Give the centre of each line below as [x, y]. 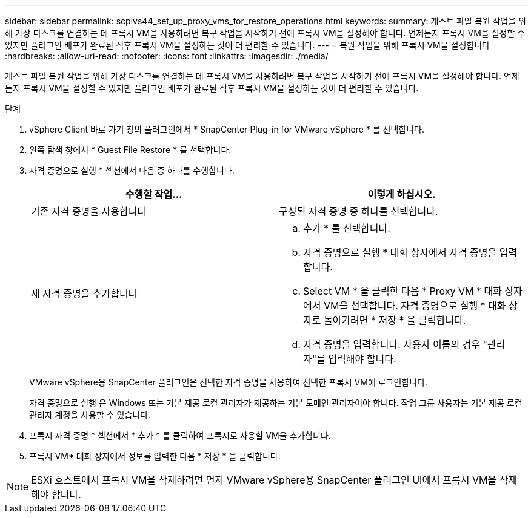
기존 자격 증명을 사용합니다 [89, 211]
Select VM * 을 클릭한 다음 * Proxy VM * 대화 [402, 291]
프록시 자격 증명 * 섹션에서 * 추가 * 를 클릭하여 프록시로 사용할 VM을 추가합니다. [180, 435]
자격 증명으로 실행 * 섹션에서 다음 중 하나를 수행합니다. [132, 170]
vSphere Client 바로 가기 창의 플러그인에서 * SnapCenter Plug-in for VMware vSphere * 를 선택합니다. [227, 129]
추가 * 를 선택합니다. [347, 228]
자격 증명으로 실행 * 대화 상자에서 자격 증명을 [400, 252]
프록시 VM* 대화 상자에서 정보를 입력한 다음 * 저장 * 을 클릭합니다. [155, 456]
